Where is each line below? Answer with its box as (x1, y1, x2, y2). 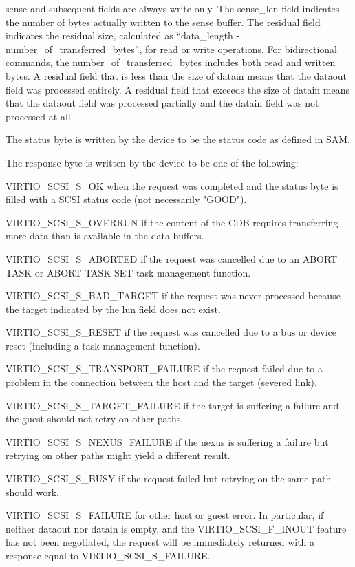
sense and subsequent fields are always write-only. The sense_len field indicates (6, 1, 340, 15)
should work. (6, 484, 59, 499)
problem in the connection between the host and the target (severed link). (6, 375, 317, 389)
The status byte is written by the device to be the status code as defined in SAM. (6, 132, 350, 147)
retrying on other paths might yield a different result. (6, 448, 230, 462)
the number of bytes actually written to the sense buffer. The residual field (6, 14, 321, 29)
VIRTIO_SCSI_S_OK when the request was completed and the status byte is (6, 178, 338, 193)
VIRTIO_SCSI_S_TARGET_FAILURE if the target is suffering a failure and (6, 398, 339, 412)
